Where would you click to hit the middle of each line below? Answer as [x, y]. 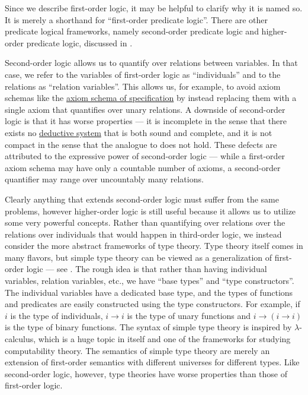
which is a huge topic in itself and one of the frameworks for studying [164, 339]
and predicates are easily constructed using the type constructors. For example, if [153, 304]
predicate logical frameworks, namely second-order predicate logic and [132, 31]
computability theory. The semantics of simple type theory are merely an [137, 350]
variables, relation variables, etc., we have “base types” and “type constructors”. [150, 281]
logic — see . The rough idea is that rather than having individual [147, 269]
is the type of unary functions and [189, 315]
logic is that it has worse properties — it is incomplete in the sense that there [146, 121]
